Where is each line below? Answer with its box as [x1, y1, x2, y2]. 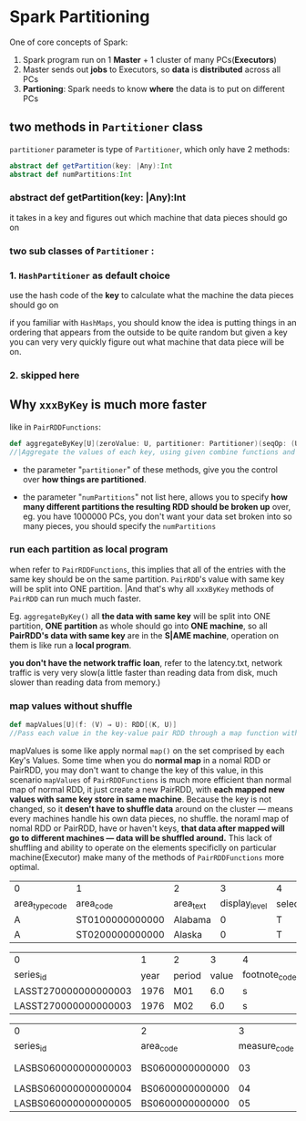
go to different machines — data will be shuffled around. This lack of [9, 832, 273, 843]
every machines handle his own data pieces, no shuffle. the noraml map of [9, 813, 290, 824]
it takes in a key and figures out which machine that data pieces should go [9, 212, 288, 223]
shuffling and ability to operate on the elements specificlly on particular [9, 842, 277, 853]
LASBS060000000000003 [14, 1062, 132, 1074]
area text [173, 897, 207, 911]
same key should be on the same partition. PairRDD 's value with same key [9, 573, 285, 585]
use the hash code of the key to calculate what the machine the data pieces [9, 290, 294, 301]
